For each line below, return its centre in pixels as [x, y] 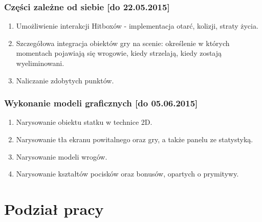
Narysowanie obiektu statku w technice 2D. [84, 122]
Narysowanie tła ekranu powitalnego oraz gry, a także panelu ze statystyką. [135, 139]
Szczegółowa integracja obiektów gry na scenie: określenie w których [123, 43]
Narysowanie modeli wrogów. [62, 156]
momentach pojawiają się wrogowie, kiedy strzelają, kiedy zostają [119, 53]
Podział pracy [54, 208]
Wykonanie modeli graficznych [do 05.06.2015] [101, 103]
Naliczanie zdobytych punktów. [65, 80]
